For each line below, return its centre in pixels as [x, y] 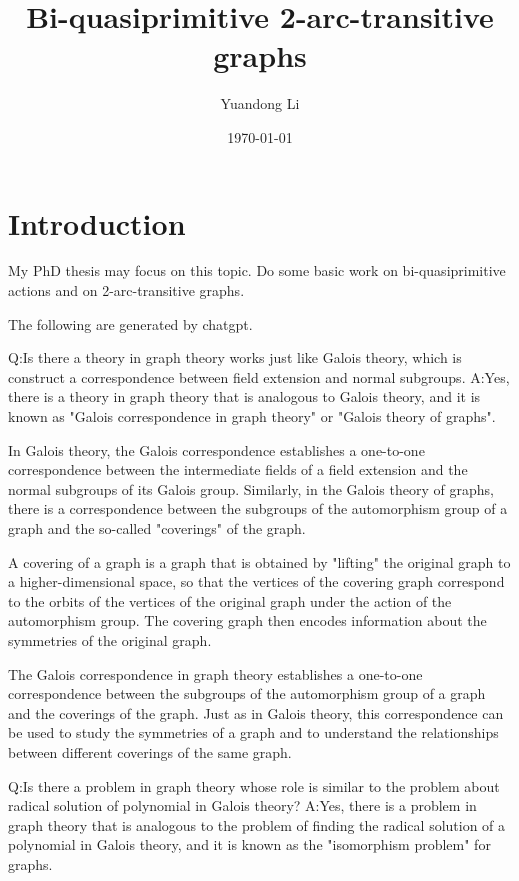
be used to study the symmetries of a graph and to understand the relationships [253, 732]
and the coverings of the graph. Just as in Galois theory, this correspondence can [256, 712]
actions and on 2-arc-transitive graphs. [126, 290]
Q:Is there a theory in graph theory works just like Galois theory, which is [235, 357]
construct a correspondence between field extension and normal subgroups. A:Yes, [259, 376]
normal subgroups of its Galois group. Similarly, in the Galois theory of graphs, [251, 488]
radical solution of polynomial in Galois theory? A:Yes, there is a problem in [242, 805]
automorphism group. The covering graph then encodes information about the [247, 620]
